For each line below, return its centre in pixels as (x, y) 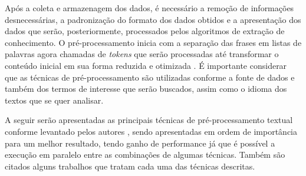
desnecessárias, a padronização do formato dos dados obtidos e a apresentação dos (153, 19)
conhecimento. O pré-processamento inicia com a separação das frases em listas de (153, 42)
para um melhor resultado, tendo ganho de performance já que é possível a (140, 143)
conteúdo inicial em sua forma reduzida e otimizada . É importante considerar (146, 65)
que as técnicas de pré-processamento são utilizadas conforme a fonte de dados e (150, 77)
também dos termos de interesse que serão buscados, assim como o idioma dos (146, 89)
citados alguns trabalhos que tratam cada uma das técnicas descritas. (130, 166)
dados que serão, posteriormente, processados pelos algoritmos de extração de (145, 31)
